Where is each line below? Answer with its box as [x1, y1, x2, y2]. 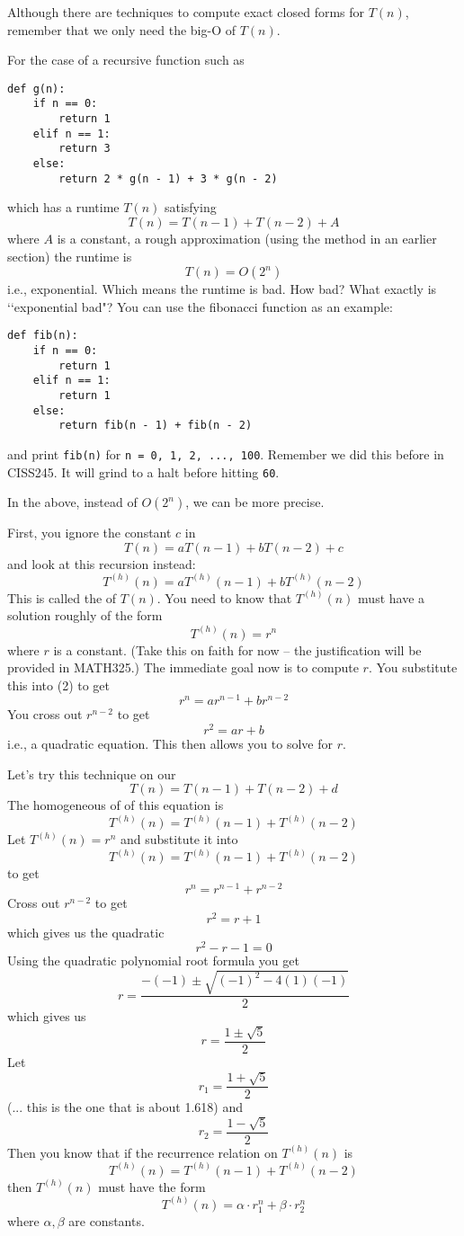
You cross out [7, 705, 83, 724]
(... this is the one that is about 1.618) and [7, 1098, 243, 1116]
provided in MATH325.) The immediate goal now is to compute [7, 658, 359, 677]
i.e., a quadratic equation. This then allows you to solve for [7, 734, 333, 753]
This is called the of [7, 588, 117, 607]
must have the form [98, 1177, 206, 1196]
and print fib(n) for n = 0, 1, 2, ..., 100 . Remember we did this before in [7, 444, 444, 463]
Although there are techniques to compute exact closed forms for [7, 3, 365, 21]
